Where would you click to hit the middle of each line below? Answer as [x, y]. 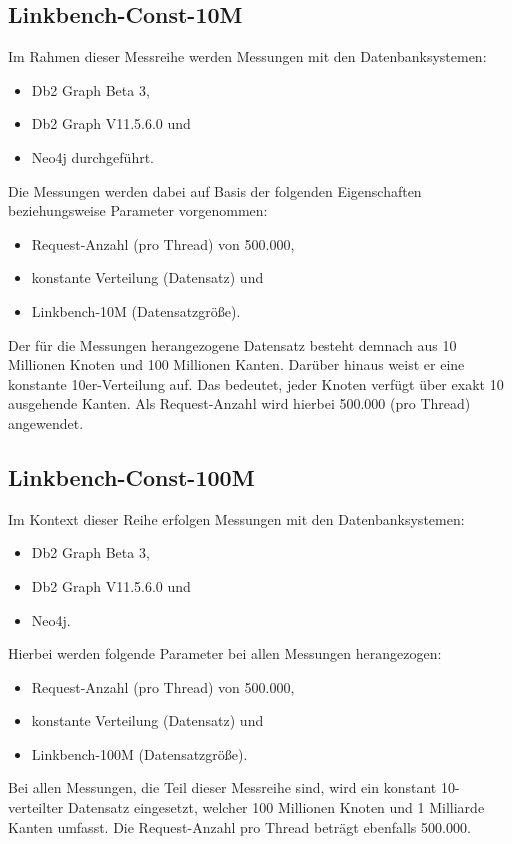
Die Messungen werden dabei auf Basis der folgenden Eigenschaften [215, 190]
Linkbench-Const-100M [131, 476]
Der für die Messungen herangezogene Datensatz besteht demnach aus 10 [232, 344]
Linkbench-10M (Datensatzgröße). [136, 310]
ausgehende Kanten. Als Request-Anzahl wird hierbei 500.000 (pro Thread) [239, 403]
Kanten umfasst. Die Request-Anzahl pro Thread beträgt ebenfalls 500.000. [239, 826]
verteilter [36, 807]
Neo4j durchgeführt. [93, 156]
